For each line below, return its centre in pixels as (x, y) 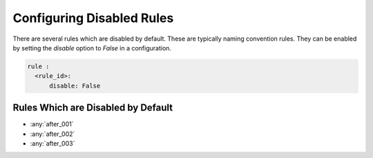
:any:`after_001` (52, 124)
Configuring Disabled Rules (93, 18)
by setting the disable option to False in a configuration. (92, 48)
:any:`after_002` (52, 134)
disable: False (75, 86)
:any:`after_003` (52, 143)
